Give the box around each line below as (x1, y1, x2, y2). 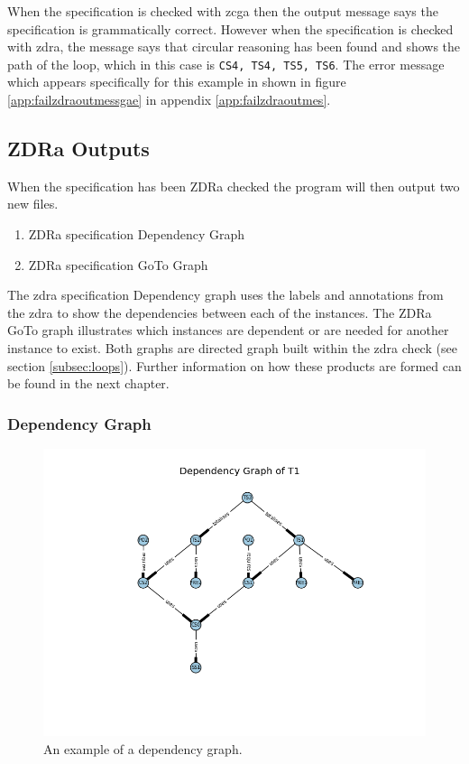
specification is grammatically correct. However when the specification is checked (7, 19, 454, 38)
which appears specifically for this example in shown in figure (7, 72, 346, 91)
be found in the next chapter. (7, 374, 170, 393)
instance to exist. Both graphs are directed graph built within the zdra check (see (7, 338, 457, 357)
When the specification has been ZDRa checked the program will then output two (7, 176, 460, 195)
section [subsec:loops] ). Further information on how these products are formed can (7, 356, 462, 375)
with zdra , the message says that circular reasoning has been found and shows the (7, 37, 461, 56)
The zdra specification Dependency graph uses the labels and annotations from (7, 285, 444, 304)
